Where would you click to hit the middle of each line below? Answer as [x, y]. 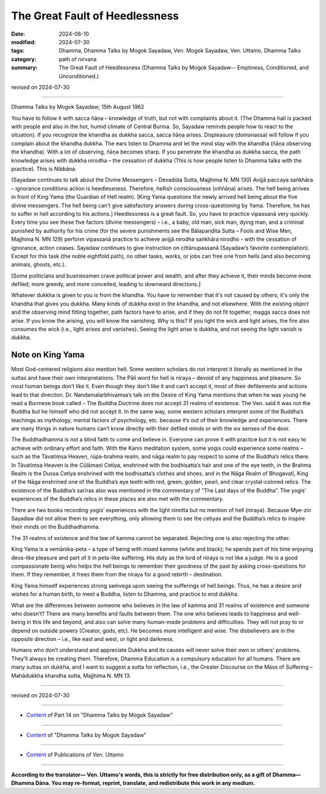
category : [24, 59]
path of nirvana [78, 59]
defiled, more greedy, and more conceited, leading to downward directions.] [106, 284]
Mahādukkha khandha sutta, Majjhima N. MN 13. [71, 675]
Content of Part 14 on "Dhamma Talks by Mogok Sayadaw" [100, 715]
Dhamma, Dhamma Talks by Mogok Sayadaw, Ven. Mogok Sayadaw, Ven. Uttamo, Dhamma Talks [180, 51]
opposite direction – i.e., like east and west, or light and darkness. [93, 639]
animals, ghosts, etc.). [39, 265]
